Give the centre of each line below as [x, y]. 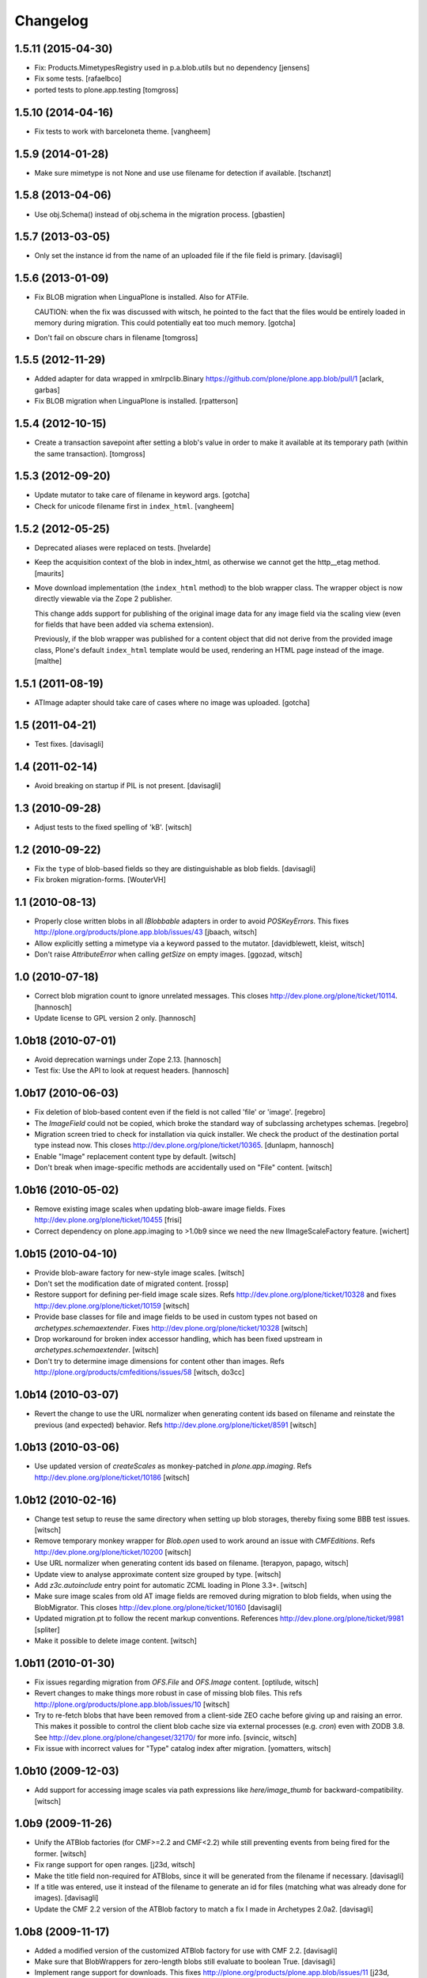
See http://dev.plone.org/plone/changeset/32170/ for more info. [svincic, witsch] [166, 1737]
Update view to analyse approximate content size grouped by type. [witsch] [158, 1574]
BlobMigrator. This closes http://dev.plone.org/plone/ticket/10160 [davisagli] [158, 1607]
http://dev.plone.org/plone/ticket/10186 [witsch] [112, 1477]
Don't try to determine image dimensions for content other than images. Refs [159, 1361]
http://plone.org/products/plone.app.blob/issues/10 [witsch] [132, 1704]
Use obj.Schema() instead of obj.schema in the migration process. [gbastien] [160, 214]
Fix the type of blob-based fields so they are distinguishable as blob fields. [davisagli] [175, 868]
